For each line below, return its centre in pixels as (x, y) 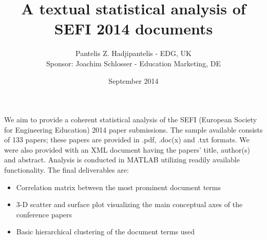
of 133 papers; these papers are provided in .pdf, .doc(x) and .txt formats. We (127, 140)
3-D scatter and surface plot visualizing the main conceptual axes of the (129, 204)
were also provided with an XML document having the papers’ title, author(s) (127, 149)
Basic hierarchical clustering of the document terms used (105, 232)
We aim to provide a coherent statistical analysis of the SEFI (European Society (131, 119)
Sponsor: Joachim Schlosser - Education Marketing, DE (133, 63)
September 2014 (133, 80)
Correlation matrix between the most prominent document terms (118, 187)
